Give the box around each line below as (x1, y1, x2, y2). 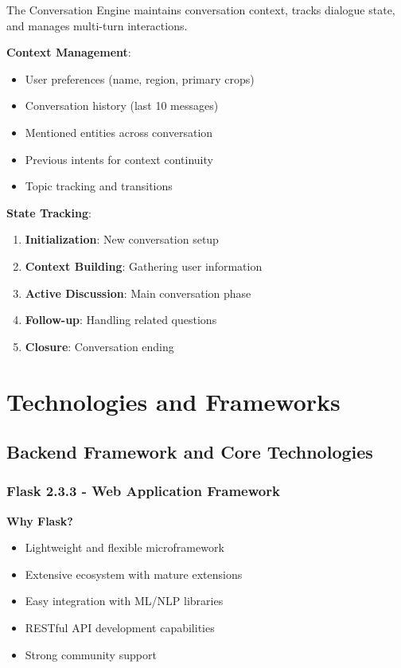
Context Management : (6, 44, 131, 61)
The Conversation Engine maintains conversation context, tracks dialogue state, (6, 2, 395, 18)
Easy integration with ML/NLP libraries (25, 592, 224, 609)
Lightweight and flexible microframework (25, 539, 224, 556)
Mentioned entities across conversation (25, 123, 213, 140)
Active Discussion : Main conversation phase (25, 284, 251, 301)
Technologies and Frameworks (6, 385, 341, 417)
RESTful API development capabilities (25, 619, 215, 636)
